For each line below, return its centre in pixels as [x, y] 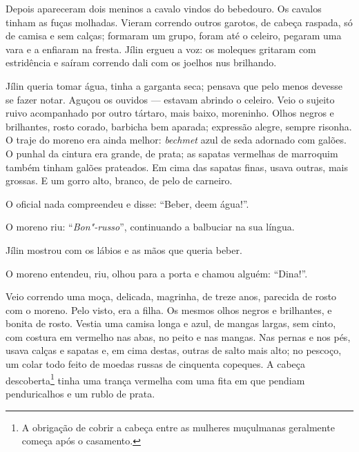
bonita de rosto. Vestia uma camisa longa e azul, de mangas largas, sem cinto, [171, 323]
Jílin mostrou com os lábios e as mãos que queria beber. [124, 249]
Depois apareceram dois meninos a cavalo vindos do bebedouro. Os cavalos [164, 8]
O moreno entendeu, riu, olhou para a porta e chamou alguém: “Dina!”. [157, 273]
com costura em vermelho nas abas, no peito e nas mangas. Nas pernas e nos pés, [178, 336]
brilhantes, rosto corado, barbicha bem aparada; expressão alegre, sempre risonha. [179, 126]
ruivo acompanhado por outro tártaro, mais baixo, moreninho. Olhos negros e [170, 113]
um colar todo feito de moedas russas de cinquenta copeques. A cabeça [156, 364]
